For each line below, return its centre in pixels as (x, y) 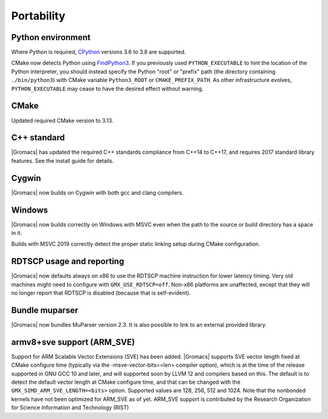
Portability (38, 16)
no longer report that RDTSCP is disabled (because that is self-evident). (101, 293)
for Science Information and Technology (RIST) (70, 407)
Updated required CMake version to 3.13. (62, 120)
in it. (17, 233)
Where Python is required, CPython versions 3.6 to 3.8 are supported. (99, 52)
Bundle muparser (45, 310)
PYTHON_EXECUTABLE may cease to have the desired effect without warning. (107, 89)
